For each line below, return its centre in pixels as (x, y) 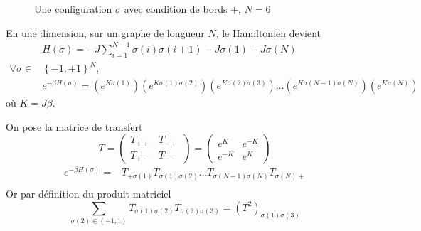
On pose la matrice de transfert (74, 126)
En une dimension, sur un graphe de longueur (105, 32)
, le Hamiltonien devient (268, 32)
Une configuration (73, 9)
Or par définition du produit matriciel (89, 193)
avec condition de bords (176, 9)
